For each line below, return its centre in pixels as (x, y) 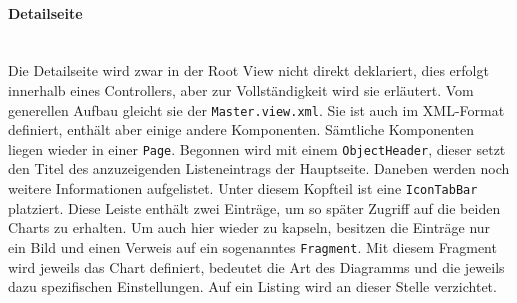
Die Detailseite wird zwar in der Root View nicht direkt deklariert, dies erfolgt (248, 70)
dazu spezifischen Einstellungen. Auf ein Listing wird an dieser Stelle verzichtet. (252, 286)
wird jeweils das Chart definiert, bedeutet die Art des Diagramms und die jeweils (256, 266)
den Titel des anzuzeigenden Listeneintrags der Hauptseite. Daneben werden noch (259, 168)
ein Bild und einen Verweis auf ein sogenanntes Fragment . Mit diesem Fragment (252, 246)
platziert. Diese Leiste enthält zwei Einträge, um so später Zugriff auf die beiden (254, 207)
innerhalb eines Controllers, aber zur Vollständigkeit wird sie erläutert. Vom (241, 89)
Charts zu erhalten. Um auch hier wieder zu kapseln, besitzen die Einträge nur (249, 227)
